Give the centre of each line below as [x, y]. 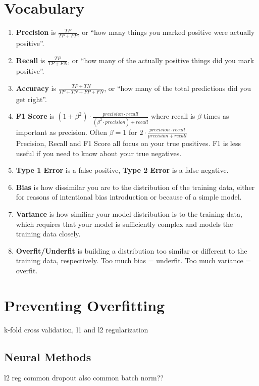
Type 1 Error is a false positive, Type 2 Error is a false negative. [122, 170]
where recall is [173, 116]
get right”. [31, 99]
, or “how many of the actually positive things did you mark [161, 60]
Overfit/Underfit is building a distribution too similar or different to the [132, 250]
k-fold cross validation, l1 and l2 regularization [76, 329]
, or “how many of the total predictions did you [177, 88]
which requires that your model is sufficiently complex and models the [124, 224]
